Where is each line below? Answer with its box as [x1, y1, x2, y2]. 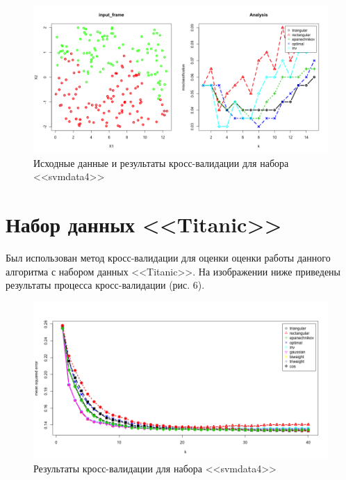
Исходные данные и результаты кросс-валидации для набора [33, 155, 289, 170]
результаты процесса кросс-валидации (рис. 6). [6, 278, 205, 292]
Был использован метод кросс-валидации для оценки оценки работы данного [6, 250, 331, 264]
